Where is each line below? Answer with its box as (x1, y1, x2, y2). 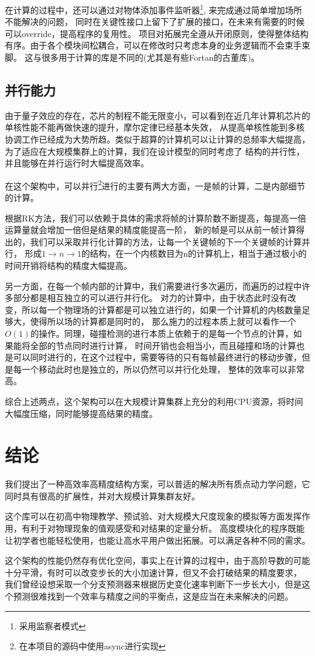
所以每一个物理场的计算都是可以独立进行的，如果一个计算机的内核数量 (21, 303, 302, 316)
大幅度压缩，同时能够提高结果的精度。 (5, 407, 157, 419)
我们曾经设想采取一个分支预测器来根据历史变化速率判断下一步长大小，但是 (5, 578, 302, 590)
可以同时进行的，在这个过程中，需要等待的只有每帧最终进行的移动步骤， (13, 351, 302, 364)
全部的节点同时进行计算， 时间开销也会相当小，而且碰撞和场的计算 (30, 339, 296, 351)
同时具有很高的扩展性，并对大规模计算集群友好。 (5, 489, 200, 502)
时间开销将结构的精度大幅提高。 (5, 259, 132, 272)
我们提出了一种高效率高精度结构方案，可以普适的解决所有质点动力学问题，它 (5, 478, 310, 490)
